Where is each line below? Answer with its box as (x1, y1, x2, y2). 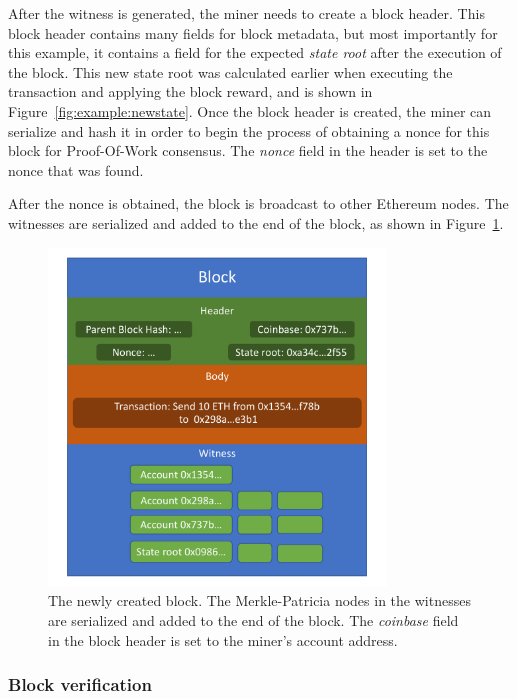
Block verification (8, 672, 152, 697)
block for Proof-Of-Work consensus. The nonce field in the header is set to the (8, 140, 488, 161)
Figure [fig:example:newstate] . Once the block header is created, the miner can (8, 100, 492, 121)
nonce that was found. (8, 159, 144, 180)
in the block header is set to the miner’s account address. (48, 629, 398, 650)
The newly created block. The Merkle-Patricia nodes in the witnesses (48, 590, 471, 611)
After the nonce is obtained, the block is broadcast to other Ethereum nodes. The (8, 193, 509, 214)
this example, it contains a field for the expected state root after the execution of (8, 42, 502, 63)
